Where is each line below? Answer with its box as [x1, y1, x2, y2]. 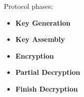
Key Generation [15, 17, 71, 28]
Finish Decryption [15, 83, 78, 94]
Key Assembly [15, 34, 65, 44]
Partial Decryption [15, 67, 80, 77]
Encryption [15, 50, 54, 61]
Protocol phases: [4, 1, 53, 11]
